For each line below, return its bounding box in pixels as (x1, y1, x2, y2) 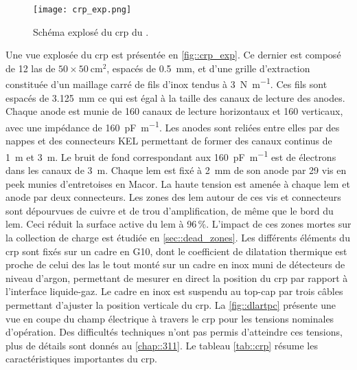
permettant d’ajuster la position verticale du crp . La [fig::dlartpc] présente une (5, 297, 336, 312)
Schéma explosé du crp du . (33, 24, 149, 39)
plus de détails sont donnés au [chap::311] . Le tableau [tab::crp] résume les (5, 338, 318, 352)
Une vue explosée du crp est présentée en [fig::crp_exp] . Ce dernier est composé (5, 47, 341, 62)
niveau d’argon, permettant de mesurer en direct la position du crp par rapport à (5, 270, 348, 285)
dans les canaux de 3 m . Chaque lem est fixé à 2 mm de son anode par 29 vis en (5, 162, 347, 177)
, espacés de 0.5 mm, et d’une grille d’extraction (106, 61, 310, 75)
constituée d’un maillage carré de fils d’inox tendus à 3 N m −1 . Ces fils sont (5, 75, 327, 91)
